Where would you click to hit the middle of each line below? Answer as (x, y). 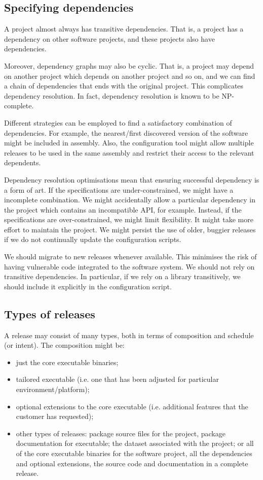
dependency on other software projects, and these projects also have (109, 38)
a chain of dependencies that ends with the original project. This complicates (124, 86)
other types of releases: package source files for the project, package (121, 433)
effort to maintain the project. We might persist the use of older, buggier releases (130, 229)
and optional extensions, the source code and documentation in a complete (132, 463)
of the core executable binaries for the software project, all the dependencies (134, 453)
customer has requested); (55, 416)
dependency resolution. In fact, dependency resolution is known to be (112, 95)
